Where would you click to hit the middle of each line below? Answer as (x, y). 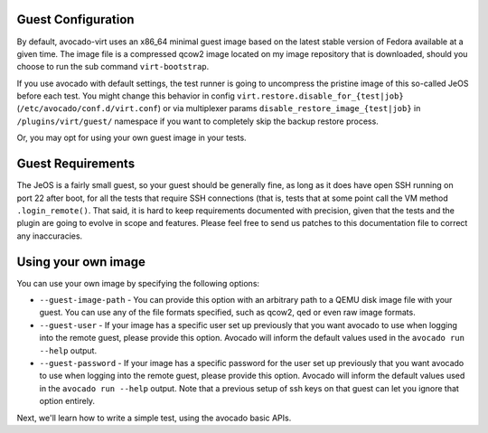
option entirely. (67, 401)
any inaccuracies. (50, 236)
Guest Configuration (75, 19)
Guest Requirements (76, 164)
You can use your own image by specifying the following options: (138, 283)
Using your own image (81, 262)
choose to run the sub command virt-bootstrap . (113, 67)
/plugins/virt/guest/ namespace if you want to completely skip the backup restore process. (197, 121)
